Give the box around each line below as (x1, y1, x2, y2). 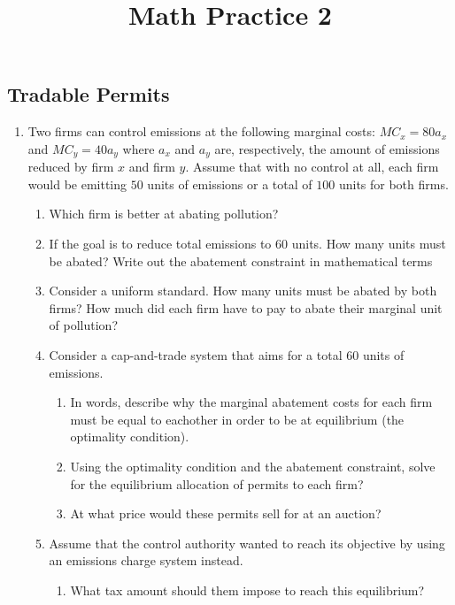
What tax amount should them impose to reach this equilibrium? (70, 580, 425, 599)
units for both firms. (338, 174, 449, 193)
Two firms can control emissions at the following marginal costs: (27, 122, 375, 141)
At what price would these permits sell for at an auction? (70, 504, 382, 523)
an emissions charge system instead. (49, 551, 243, 570)
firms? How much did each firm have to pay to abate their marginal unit (49, 298, 443, 317)
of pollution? (49, 316, 119, 334)
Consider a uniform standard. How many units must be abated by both (49, 281, 437, 300)
